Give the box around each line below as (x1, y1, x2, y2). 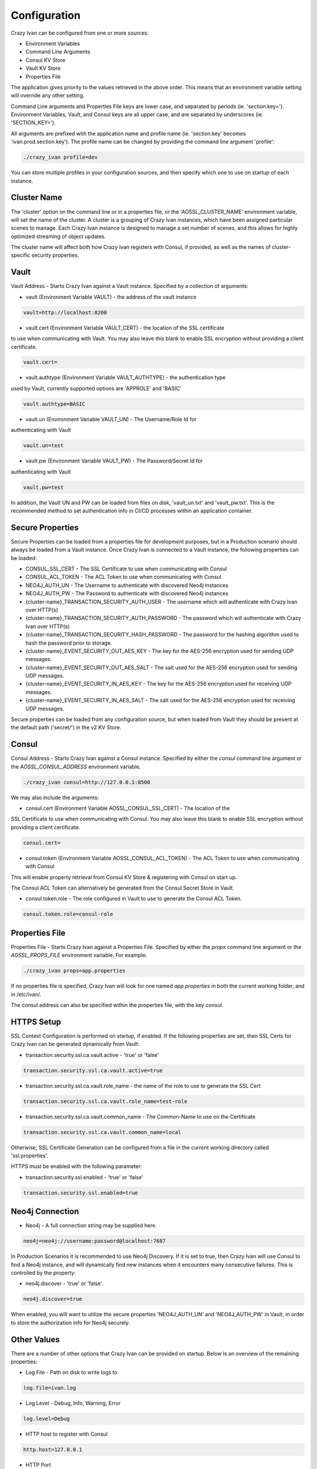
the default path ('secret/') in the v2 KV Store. (11, 724, 122, 731)
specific (11, 251, 31, 259)
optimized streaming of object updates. (11, 233, 106, 240)
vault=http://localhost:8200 (23, 309, 107, 316)
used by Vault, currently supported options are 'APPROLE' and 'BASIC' (11, 385, 182, 392)
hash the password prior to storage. (25, 639, 113, 646)
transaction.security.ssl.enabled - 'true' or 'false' (25, 1173, 144, 1180)
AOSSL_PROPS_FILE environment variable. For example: (11, 952, 147, 959)
